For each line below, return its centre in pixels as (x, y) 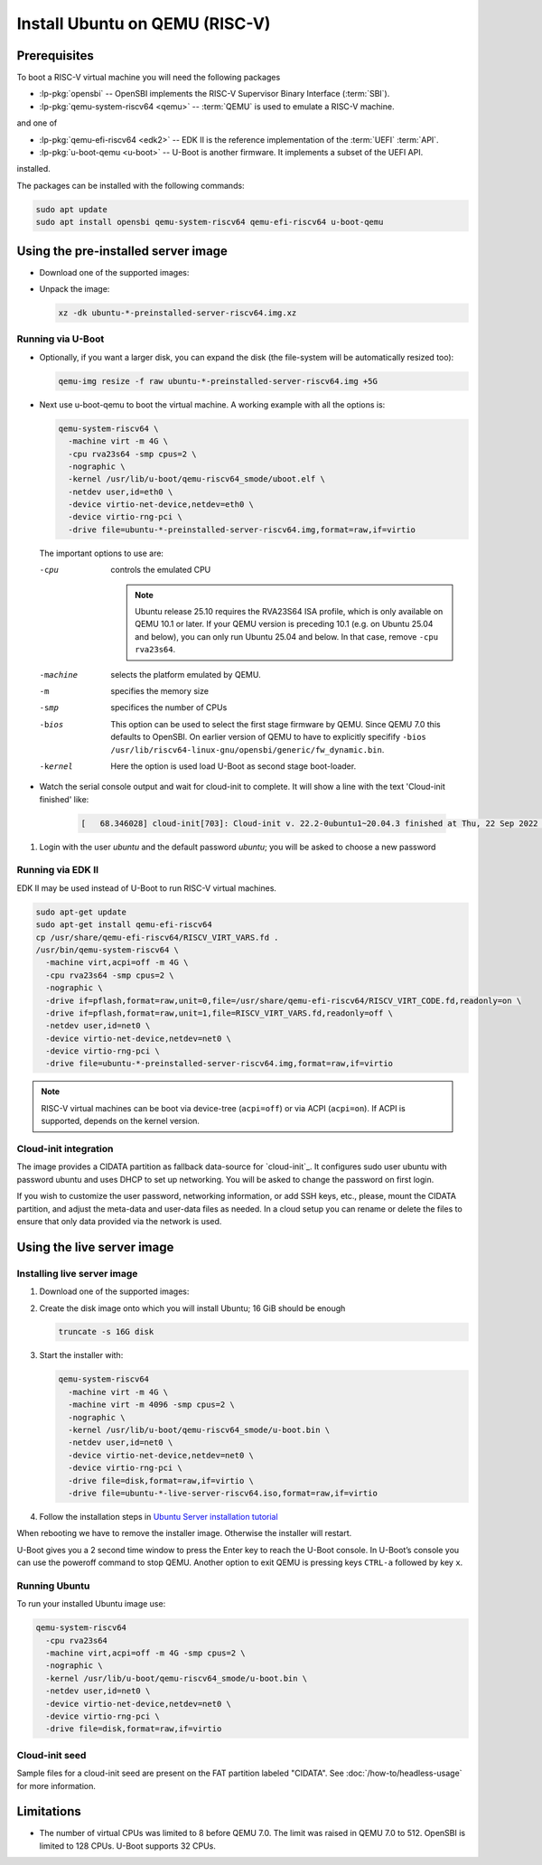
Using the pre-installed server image (122, 251)
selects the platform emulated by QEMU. (186, 674)
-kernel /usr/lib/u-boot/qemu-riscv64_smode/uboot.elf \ (196, 479)
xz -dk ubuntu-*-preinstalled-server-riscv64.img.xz (178, 313)
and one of (37, 123)
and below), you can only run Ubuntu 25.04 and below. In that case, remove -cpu (286, 636)
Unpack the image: (75, 289)
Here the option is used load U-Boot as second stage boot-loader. (234, 766)
